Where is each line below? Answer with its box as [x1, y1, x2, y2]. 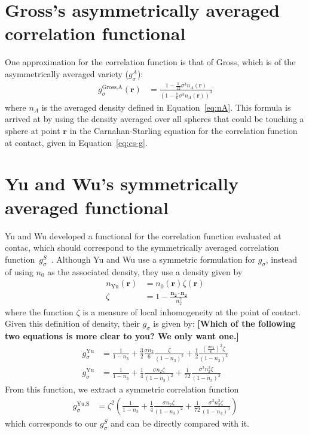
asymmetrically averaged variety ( [5, 67, 129, 80]
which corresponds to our [5, 416, 97, 429]
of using [5, 265, 33, 278]
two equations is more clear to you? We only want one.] [5, 330, 239, 342]
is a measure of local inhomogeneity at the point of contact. [82, 305, 301, 318]
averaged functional [5, 194, 169, 219]
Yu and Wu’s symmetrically [5, 171, 238, 196]
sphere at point [5, 124, 60, 137]
